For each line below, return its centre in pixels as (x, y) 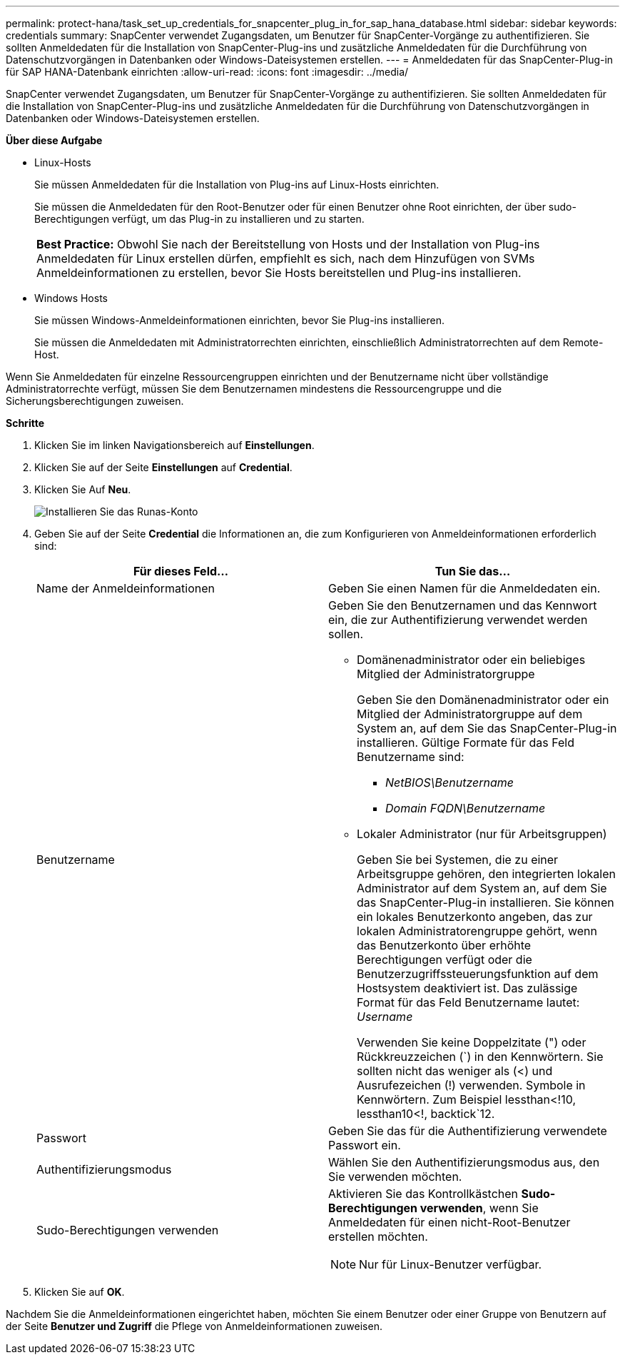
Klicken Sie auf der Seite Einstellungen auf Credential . (163, 467)
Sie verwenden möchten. (395, 1177)
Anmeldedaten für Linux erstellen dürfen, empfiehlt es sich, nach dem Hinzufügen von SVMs (286, 258)
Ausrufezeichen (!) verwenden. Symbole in (471, 1085)
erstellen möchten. (378, 1236)
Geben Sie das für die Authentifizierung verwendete (468, 1131)
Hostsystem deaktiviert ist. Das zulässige (467, 988)
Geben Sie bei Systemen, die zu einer (458, 860)
